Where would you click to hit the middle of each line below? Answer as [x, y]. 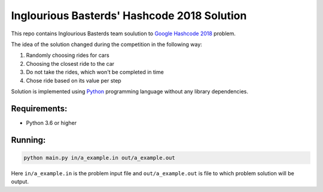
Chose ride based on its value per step [74, 80]
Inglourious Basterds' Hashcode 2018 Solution [129, 16]
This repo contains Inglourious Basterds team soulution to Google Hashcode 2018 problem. [124, 33]
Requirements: [39, 109]
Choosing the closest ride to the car [70, 63]
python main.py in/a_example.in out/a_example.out [100, 158]
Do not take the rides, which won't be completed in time [95, 72]
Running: [28, 140]
